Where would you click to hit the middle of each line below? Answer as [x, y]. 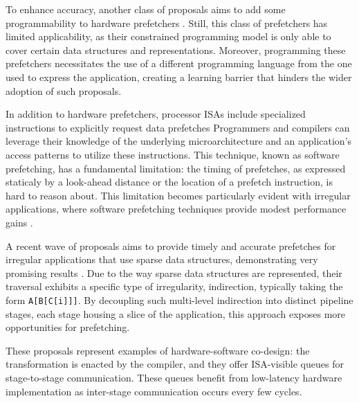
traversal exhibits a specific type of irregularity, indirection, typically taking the [174, 286]
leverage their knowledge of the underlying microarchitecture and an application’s [179, 141]
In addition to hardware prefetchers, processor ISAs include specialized [156, 114]
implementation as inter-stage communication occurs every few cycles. [154, 391]
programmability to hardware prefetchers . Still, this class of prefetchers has [167, 23]
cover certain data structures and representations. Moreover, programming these [176, 50]
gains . [19, 222]
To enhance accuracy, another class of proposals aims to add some [146, 9]
